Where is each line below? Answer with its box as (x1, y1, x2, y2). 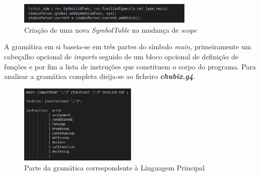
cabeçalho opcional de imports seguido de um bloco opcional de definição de (4, 51, 238, 61)
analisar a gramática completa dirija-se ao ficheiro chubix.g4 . (4, 71, 196, 81)
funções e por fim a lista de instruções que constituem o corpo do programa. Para (4, 61, 256, 71)
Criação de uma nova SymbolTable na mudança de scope (24, 24, 197, 35)
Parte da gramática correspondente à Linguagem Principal (24, 162, 205, 173)
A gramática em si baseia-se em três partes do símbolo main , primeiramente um (4, 41, 251, 52)
